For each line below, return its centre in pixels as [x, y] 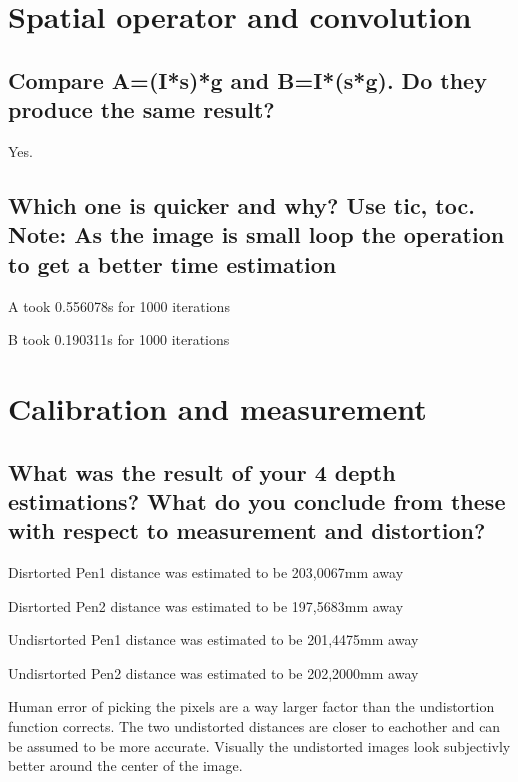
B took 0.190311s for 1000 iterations [119, 339]
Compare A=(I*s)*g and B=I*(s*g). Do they [247, 79]
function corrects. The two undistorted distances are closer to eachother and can [254, 726]
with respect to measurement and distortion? [247, 530]
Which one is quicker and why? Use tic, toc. [241, 204]
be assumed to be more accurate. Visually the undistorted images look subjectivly [259, 745]
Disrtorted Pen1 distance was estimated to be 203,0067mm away [206, 572]
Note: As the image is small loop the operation [256, 234]
